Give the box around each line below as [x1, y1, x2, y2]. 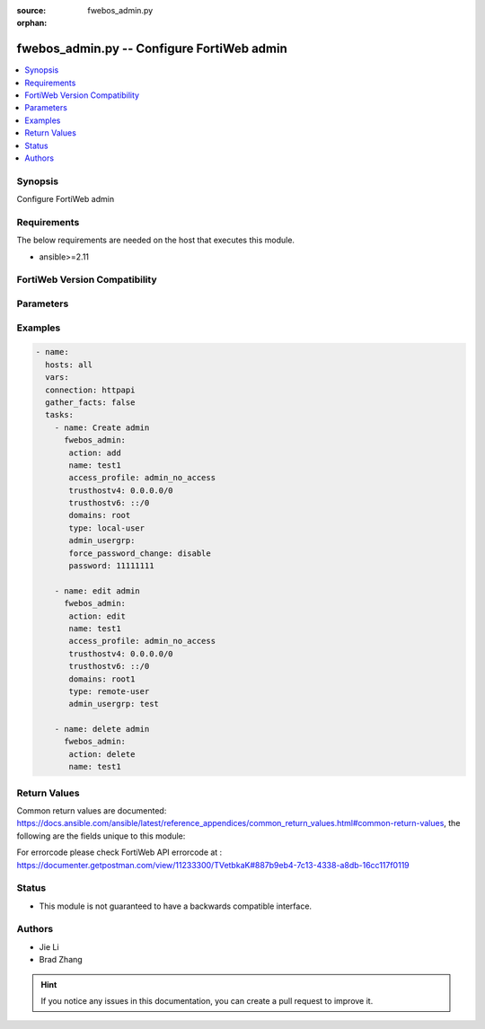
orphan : [16, 18, 48, 29]
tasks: [45, 409, 75, 420]
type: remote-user [68, 686, 150, 696]
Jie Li [39, 941, 59, 952]
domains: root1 [68, 673, 136, 684]
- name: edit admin [54, 585, 141, 596]
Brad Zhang [39, 954, 83, 965]
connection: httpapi [45, 384, 136, 395]
